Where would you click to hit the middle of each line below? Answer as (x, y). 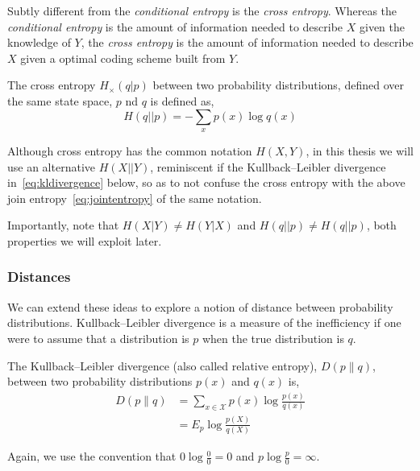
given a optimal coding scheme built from (123, 58)
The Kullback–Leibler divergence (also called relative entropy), (162, 365)
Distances (39, 277)
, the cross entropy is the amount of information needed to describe (247, 42)
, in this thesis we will (360, 150)
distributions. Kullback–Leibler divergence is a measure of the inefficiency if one (204, 322)
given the (383, 26)
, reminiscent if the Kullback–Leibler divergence (268, 166)
